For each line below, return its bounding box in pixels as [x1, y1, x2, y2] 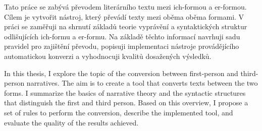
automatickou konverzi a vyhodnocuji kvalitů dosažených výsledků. [4, 50, 212, 61]
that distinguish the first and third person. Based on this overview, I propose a [4, 97, 248, 108]
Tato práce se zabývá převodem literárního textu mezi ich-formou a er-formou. [4, 2, 247, 12]
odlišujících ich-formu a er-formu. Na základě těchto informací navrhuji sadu [4, 31, 240, 41]
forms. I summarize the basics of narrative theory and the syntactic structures [4, 87, 246, 98]
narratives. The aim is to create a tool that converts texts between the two [26, 78, 258, 88]
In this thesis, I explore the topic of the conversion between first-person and [4, 68, 238, 78]
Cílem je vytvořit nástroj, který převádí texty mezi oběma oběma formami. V [4, 11, 244, 22]
